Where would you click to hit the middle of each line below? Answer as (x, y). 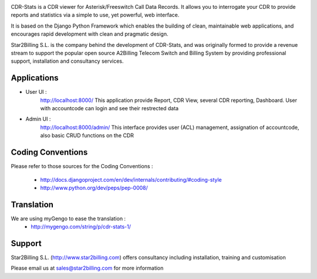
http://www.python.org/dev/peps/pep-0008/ (94, 188)
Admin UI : (38, 119)
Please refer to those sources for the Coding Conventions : (82, 166)
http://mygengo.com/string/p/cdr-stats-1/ (81, 227)
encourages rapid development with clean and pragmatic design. (90, 34)
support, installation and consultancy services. (67, 61)
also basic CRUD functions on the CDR (87, 135)
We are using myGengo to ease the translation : (68, 218)
